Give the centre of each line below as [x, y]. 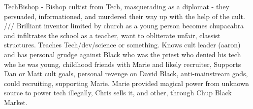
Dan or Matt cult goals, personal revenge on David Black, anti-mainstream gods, [126, 74]
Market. [16, 102]
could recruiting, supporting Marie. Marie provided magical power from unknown [126, 83]
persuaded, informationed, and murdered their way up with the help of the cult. [125, 16]
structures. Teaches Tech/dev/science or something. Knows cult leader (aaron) [122, 45]
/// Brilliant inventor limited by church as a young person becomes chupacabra [124, 26]
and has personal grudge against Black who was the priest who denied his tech [123, 54]
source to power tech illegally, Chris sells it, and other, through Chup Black [118, 93]
